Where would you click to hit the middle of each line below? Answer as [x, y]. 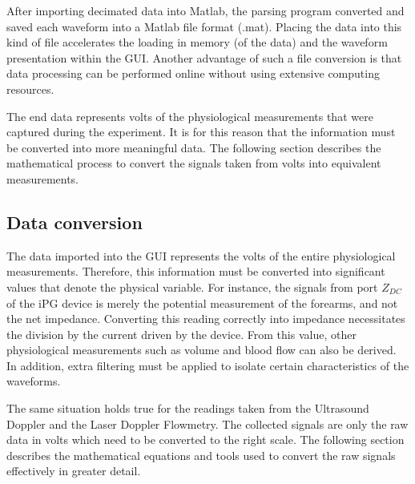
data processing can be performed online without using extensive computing [193, 73]
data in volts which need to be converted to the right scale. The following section [205, 440]
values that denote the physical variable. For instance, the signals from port [192, 286]
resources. [30, 89]
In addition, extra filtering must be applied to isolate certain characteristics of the [208, 365]
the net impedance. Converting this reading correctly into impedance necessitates [206, 319]
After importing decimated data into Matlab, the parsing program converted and [205, 10]
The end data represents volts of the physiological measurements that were [190, 116]
